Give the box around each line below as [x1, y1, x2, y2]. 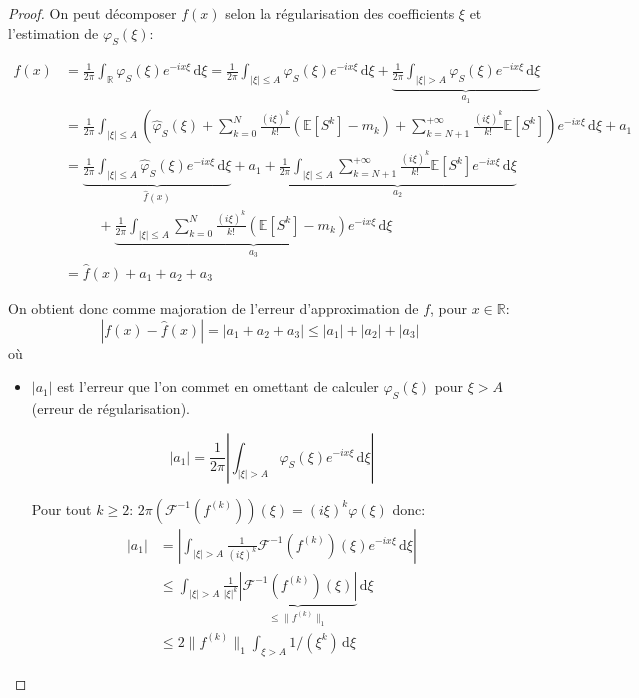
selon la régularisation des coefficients [225, 3, 455, 23]
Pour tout [31, 498, 92, 519]
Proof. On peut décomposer [8, 3, 177, 23]
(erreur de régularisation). [31, 397, 190, 418]
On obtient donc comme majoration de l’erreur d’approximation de [8, 297, 419, 318]
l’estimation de [8, 22, 99, 43]
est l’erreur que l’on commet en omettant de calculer [57, 376, 379, 397]
